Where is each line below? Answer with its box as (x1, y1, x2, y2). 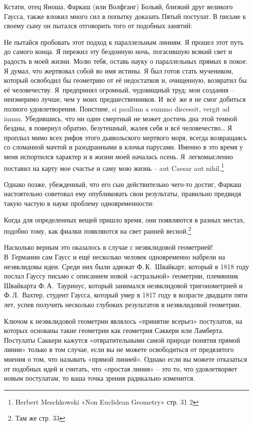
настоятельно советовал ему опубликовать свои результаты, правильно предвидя (4, 188, 241, 199)
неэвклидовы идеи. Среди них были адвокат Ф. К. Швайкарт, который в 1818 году (4, 261, 249, 271)
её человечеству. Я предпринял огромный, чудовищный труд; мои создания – (4, 84, 235, 94)
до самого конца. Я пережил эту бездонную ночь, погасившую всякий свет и (4, 46, 232, 56)
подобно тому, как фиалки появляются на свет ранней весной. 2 (4, 224, 191, 236)
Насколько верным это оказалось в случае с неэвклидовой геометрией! (4, 242, 213, 252)
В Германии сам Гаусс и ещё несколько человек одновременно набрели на (4, 251, 225, 261)
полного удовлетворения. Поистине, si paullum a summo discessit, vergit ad (4, 103, 230, 113)
